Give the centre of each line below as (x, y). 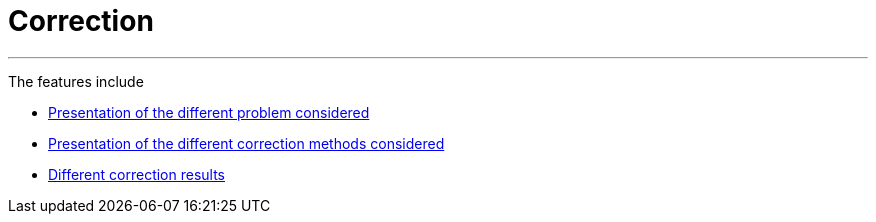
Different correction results (137, 174)
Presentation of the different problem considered (209, 112)
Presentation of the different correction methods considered (246, 143)
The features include (76, 81)
